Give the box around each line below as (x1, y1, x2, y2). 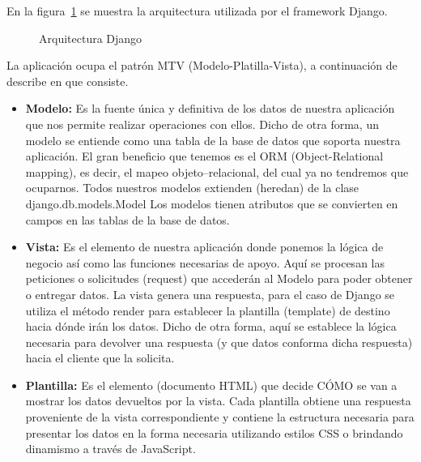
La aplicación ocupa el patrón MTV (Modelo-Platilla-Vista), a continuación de (6, 57, 398, 74)
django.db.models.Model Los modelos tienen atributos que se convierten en (25, 195, 398, 212)
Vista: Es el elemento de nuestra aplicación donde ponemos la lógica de (25, 238, 384, 255)
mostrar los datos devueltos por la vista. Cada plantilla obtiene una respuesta (25, 392, 411, 409)
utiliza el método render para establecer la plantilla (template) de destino (25, 302, 390, 319)
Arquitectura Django (39, 29, 142, 46)
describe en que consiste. (6, 72, 129, 89)
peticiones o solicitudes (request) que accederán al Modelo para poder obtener (25, 270, 413, 287)
